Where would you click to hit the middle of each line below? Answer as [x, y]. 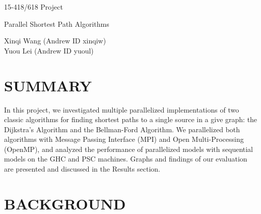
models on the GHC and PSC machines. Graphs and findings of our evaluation [126, 159]
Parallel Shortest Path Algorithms [57, 23]
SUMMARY [48, 85]
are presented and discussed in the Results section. [82, 169]
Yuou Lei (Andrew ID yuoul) [49, 50]
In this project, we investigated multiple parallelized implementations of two [122, 109]
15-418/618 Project [34, 7]
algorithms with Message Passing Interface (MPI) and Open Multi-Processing [124, 139]
